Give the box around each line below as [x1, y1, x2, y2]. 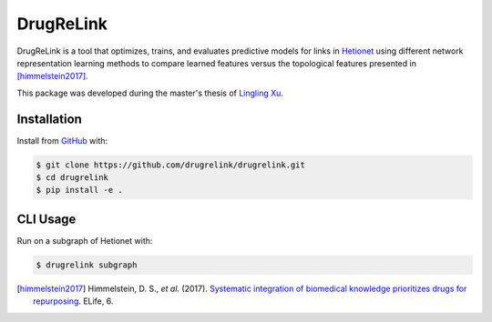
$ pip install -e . [36, 185, 123, 196]
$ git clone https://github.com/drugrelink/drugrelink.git [36, 159, 305, 170]
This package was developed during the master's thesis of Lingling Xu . [16, 87, 284, 98]
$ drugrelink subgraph [36, 259, 138, 270]
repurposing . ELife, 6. [33, 296, 114, 307]
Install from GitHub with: [16, 135, 108, 146]
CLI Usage [16, 211, 77, 226]
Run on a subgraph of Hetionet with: [16, 235, 153, 246]
